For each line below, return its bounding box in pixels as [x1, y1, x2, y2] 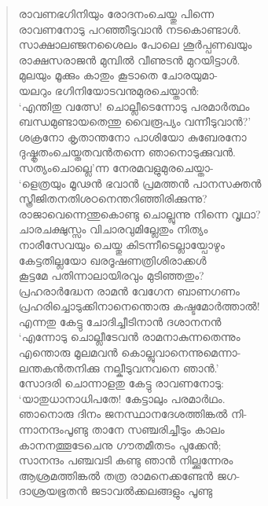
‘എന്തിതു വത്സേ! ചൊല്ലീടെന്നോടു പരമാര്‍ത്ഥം [18, 97, 250, 114]
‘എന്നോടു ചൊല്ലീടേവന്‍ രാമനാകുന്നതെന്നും [18, 328, 240, 345]
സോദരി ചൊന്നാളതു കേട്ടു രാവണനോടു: [18, 375, 224, 391]
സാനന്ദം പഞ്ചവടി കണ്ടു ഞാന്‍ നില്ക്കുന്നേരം [18, 452, 233, 468]
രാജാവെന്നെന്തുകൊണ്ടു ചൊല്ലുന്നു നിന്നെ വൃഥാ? [18, 205, 261, 222]
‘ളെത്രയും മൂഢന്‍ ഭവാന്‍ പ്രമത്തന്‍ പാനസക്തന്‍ [18, 174, 262, 191]
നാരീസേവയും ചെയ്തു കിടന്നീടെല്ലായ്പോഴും [18, 236, 225, 252]
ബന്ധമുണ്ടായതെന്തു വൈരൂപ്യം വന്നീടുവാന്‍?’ [18, 113, 251, 130]
